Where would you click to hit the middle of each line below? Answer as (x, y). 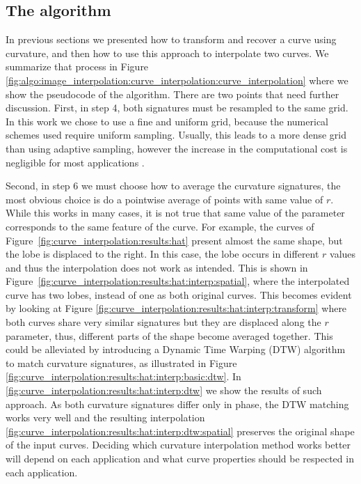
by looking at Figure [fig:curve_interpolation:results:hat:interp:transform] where (176, 308)
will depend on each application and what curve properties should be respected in (180, 459)
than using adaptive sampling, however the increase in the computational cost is (177, 148)
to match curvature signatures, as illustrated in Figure (121, 362)
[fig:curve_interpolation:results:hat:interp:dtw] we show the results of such (164, 390)
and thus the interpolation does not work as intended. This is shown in (157, 267)
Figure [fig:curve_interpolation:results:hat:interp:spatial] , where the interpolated (178, 281)
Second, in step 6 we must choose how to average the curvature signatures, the (173, 186)
